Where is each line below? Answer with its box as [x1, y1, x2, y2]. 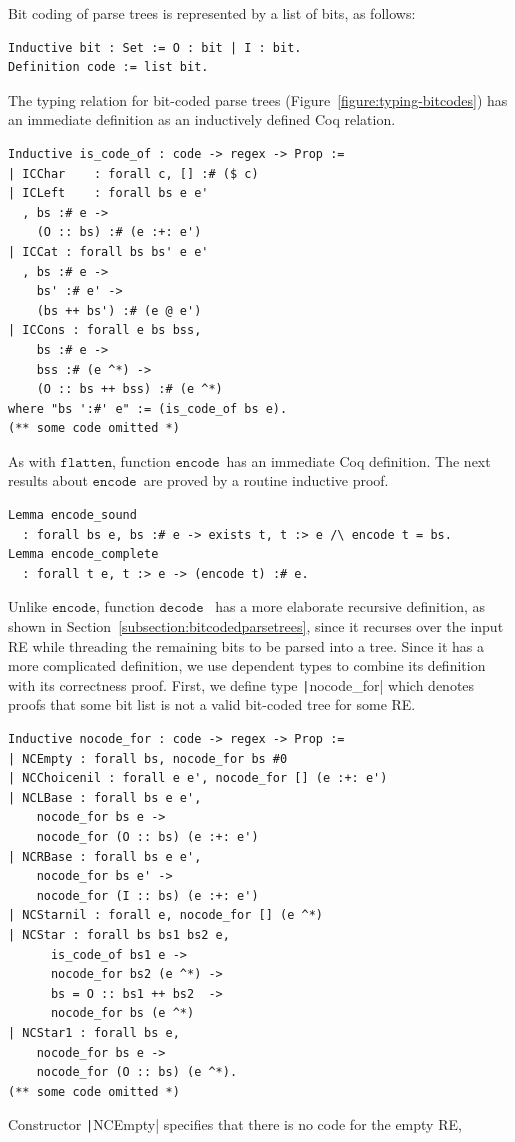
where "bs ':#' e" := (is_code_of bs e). [8, 401, 288, 416]
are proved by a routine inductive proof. [143, 470, 389, 491]
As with [8, 450, 56, 471]
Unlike [8, 596, 48, 617]
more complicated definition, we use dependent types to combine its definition [8, 655, 486, 676]
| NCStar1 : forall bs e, [8, 1025, 180, 1040]
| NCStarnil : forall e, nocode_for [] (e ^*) [8, 908, 323, 923]
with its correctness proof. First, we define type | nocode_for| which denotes [8, 674, 475, 695]
